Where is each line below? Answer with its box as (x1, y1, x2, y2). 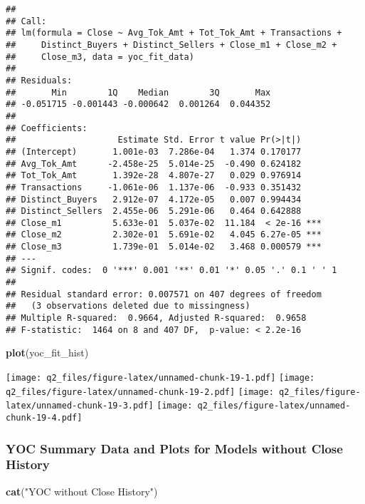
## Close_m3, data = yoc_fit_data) (6, 51, 194, 62)
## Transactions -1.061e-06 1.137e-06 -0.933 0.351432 (6, 182, 302, 192)
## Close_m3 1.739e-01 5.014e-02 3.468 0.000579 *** (6, 242, 322, 252)
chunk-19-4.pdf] (6, 412, 83, 423)
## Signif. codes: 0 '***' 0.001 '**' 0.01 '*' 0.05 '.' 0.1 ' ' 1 (6, 265, 337, 276)
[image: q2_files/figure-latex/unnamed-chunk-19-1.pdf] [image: (6, 372, 315, 383)
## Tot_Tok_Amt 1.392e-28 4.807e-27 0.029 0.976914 (6, 170, 302, 181)
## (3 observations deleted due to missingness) (6, 301, 250, 312)
